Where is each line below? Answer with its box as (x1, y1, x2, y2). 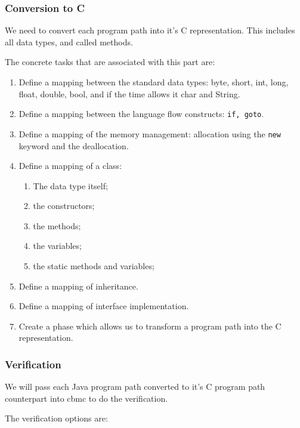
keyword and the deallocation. (18, 139, 129, 152)
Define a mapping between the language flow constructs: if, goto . (18, 107, 264, 120)
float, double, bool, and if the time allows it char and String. (18, 87, 240, 100)
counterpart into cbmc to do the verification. (5, 392, 168, 404)
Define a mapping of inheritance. (18, 279, 138, 292)
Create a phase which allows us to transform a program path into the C (18, 319, 282, 332)
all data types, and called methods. (5, 35, 133, 48)
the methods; (33, 219, 81, 232)
